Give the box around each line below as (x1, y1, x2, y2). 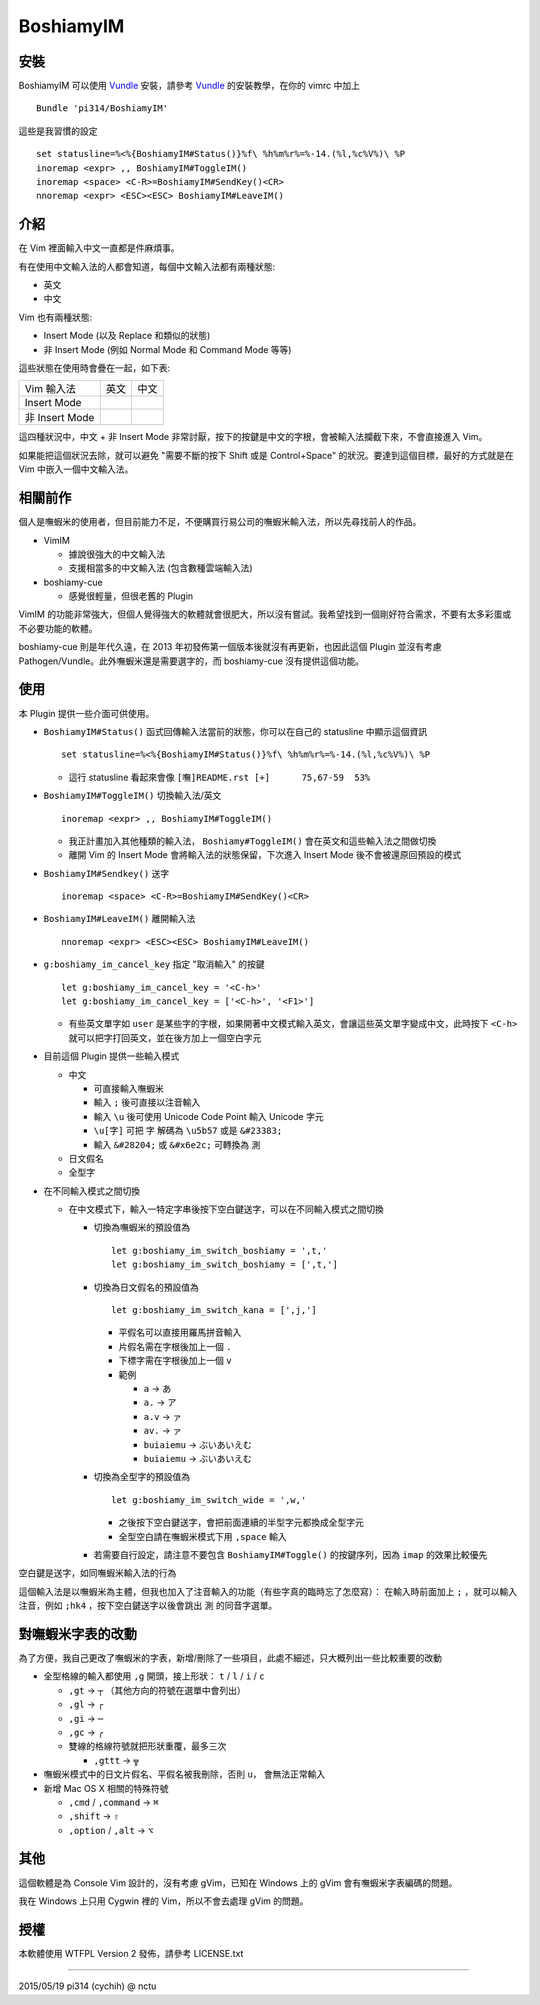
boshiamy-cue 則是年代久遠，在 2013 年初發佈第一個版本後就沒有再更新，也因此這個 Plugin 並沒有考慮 (18, 641, 442, 653)
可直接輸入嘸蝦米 (93, 1082, 164, 1094)
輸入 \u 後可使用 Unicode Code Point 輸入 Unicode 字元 (93, 1110, 324, 1122)
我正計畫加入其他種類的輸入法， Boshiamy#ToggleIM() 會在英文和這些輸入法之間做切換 (68, 835, 437, 847)
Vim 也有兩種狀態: (18, 311, 93, 323)
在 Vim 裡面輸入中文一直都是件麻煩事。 (18, 242, 180, 254)
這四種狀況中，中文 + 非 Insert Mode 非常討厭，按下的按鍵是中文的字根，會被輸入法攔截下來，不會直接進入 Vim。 (18, 431, 488, 443)
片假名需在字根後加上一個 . (118, 1340, 232, 1352)
